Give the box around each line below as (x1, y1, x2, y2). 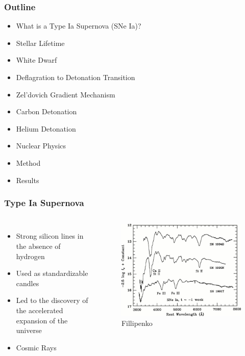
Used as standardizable (16, 268, 88, 278)
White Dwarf (16, 55, 57, 65)
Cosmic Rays (16, 342, 57, 352)
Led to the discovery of (16, 295, 88, 306)
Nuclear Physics (16, 140, 66, 151)
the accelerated (16, 304, 63, 315)
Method (16, 157, 41, 168)
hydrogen (16, 250, 45, 261)
